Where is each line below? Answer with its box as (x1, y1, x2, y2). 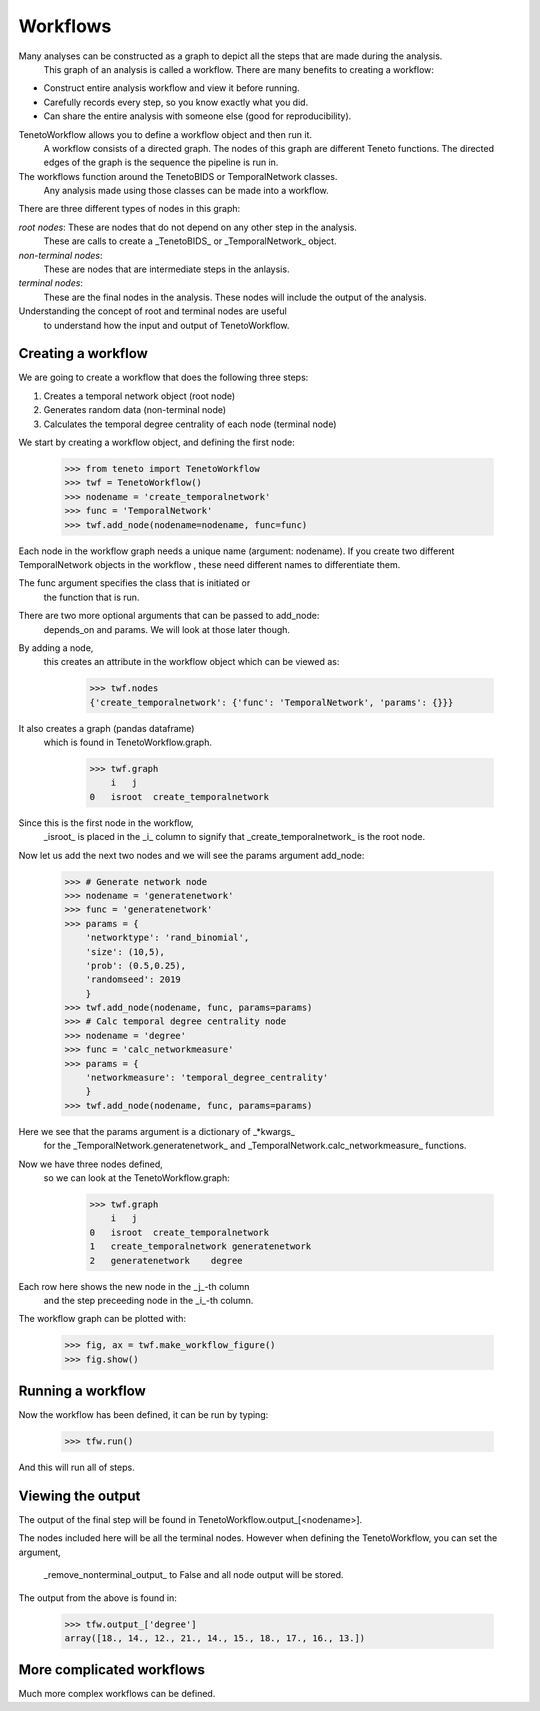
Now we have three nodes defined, (18, 1158, 164, 1170)
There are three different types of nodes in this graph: (18, 203, 241, 215)
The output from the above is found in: (18, 1591, 177, 1604)
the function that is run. (43, 591, 140, 603)
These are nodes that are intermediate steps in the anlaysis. (43, 263, 290, 275)
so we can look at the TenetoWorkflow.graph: (43, 1171, 230, 1184)
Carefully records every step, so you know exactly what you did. (43, 96, 309, 108)
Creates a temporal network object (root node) (43, 390, 236, 402)
